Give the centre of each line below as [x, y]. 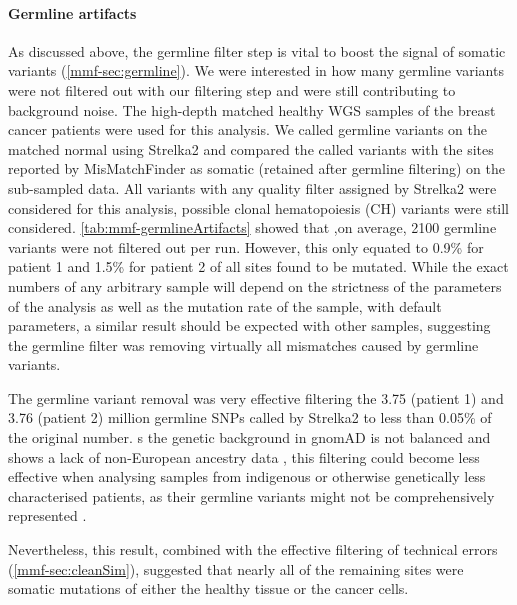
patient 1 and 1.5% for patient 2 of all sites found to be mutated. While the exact [258, 266]
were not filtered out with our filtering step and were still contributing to [232, 89]
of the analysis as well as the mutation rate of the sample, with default [225, 305]
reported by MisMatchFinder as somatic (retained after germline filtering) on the [256, 168]
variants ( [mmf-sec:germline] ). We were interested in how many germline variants [256, 70]
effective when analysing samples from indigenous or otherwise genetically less [247, 476]
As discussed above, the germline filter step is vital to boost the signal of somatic [257, 50]
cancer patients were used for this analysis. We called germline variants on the [247, 129]
